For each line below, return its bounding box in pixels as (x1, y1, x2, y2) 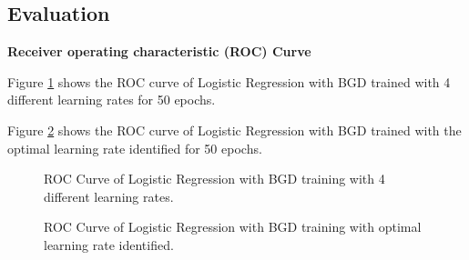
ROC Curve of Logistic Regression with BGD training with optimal (44, 217, 422, 236)
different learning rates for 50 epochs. (7, 90, 216, 109)
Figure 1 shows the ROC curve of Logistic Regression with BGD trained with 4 (7, 72, 451, 91)
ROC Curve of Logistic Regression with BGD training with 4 (44, 169, 385, 188)
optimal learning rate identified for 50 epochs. (7, 138, 262, 157)
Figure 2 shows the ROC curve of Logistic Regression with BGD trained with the (7, 120, 462, 139)
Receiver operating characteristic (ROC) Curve (7, 42, 311, 61)
